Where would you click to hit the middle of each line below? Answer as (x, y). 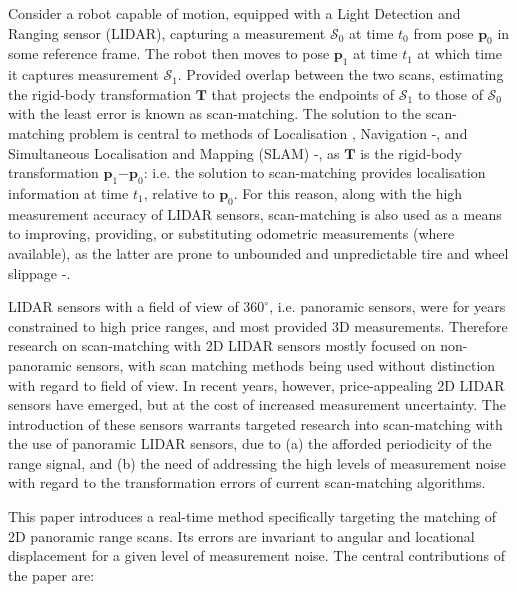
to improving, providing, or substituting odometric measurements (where (231, 233)
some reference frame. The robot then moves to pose (169, 53)
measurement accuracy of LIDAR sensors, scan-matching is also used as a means (255, 213)
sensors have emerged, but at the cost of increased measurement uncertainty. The (257, 404)
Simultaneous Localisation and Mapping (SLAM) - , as (174, 152)
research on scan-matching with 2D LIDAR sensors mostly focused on (222, 345)
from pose (443, 32)
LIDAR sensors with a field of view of (123, 306)
